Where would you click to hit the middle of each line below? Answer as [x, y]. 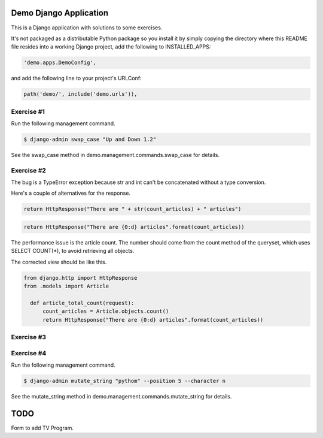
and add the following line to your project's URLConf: [76, 78]
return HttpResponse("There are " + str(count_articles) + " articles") [132, 209]
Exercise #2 [28, 170]
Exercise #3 [29, 337]
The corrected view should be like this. [59, 262]
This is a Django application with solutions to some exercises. [87, 28]
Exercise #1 [28, 111]
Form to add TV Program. [42, 428]
